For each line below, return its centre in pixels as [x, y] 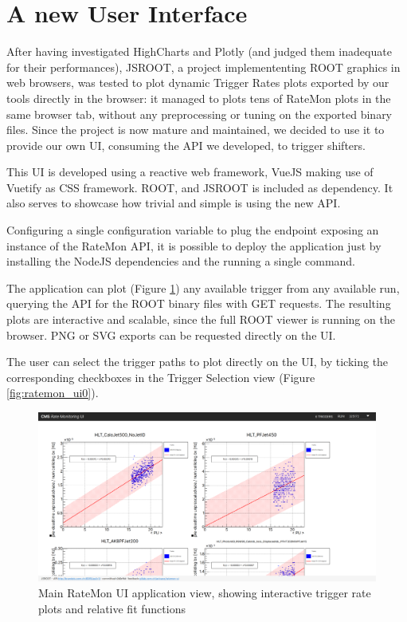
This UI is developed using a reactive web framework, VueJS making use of [190, 172]
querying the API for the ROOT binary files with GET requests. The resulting [199, 303]
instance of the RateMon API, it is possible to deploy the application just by [194, 245]
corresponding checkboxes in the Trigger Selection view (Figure [161, 377]
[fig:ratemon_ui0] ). [53, 393]
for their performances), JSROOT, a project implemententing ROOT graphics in [203, 67]
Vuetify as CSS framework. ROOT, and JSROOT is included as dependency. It [200, 187]
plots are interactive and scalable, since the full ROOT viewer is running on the [201, 319]
